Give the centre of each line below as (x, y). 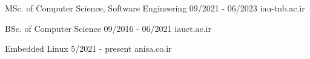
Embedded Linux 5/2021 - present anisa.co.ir (88, 48)
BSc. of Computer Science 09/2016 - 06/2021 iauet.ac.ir (108, 28)
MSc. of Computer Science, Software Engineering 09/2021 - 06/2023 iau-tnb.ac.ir (155, 8)
